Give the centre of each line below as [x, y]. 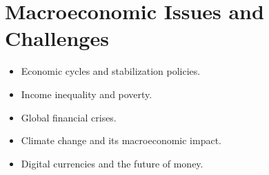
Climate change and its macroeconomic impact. [121, 140]
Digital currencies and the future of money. [112, 163]
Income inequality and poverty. [87, 94]
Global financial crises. [69, 117]
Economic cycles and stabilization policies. [111, 71]
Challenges [57, 38]
